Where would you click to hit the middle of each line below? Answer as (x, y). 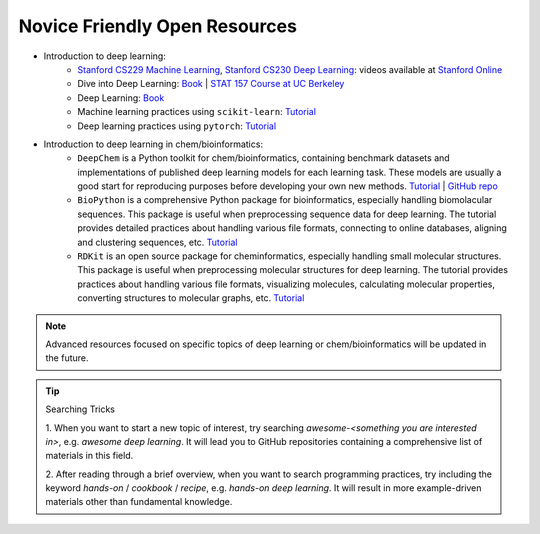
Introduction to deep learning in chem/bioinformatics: (153, 144)
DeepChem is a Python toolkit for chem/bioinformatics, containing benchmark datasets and (263, 158)
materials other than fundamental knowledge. (139, 502)
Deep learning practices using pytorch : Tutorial (177, 126)
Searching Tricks (80, 409)
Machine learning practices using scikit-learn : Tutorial (197, 112)
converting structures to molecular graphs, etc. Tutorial (191, 298)
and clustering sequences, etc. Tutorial (157, 242)
